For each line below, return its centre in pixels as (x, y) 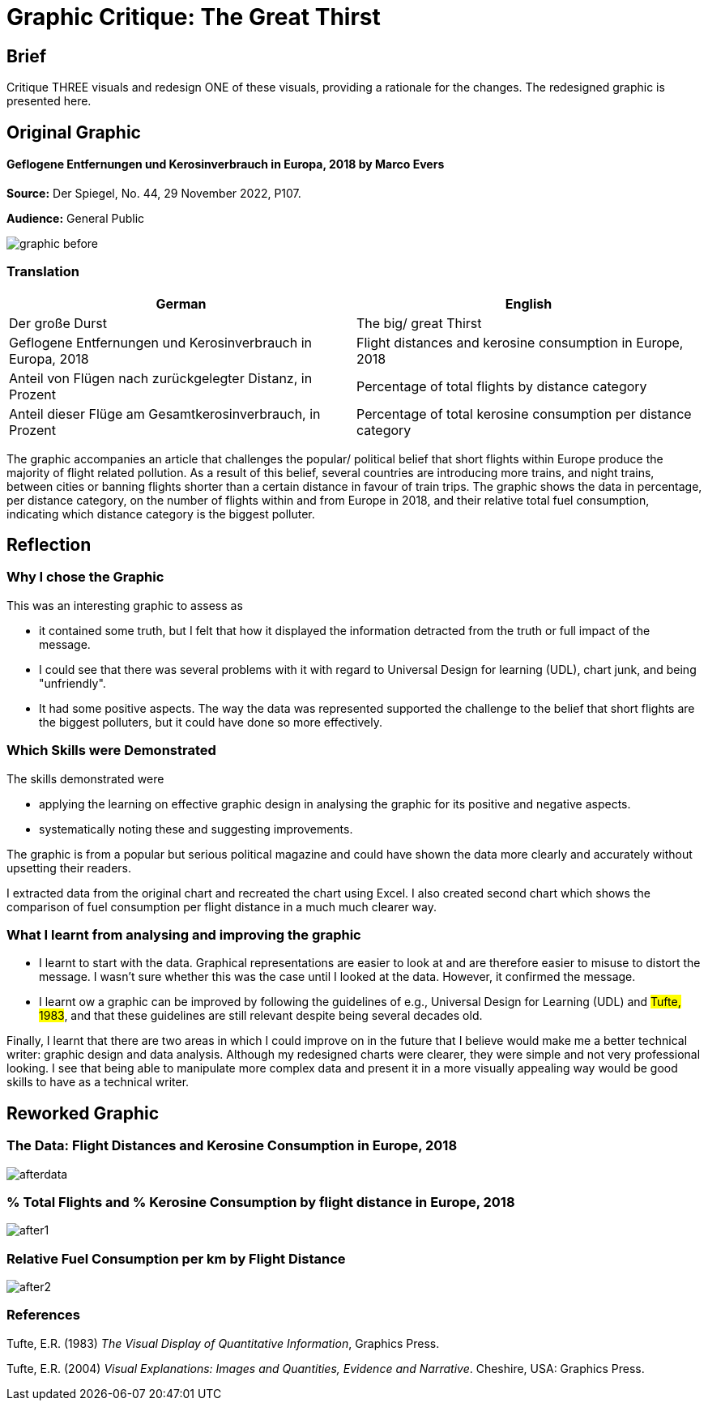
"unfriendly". (73, 683)
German (181, 303)
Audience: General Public (76, 218)
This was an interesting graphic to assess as (125, 605)
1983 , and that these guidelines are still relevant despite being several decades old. (261, 1016)
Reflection (49, 544)
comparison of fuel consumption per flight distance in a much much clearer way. (222, 906)
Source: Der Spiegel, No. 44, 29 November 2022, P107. (154, 193)
